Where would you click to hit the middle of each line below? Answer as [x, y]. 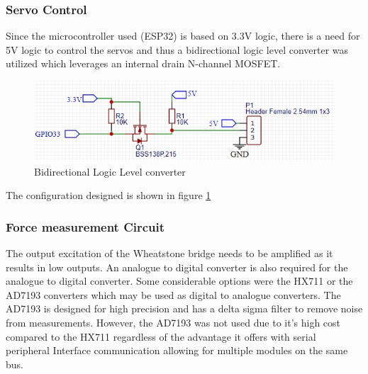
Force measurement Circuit [85, 226]
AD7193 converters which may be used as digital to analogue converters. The [173, 294]
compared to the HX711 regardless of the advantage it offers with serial [161, 336]
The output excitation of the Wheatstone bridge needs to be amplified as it [169, 253]
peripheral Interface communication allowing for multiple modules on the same [177, 350]
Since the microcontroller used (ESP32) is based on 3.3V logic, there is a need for [183, 36]
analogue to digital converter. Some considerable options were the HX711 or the [179, 281]
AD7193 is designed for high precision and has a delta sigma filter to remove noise [184, 308]
